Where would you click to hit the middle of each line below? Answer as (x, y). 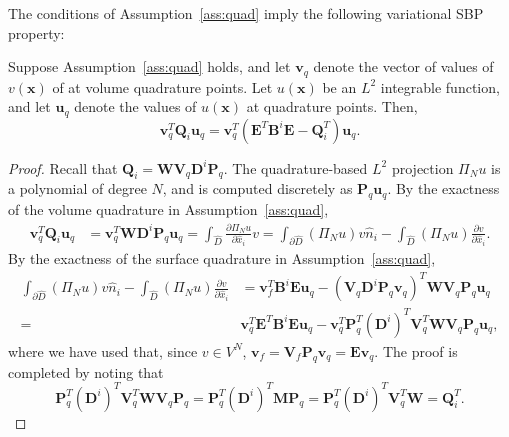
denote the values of (135, 106)
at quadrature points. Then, (332, 106)
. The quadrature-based (295, 167)
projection (422, 167)
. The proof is (416, 350)
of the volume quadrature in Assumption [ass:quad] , (168, 209)
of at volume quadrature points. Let (162, 86)
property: (36, 32)
